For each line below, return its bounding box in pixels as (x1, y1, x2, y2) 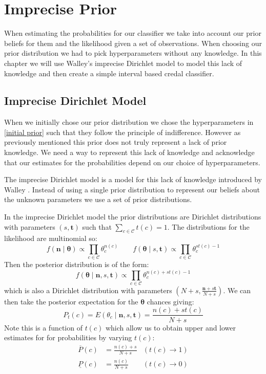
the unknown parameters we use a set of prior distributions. (4, 194, 192, 205)
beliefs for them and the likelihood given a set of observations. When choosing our (4, 37, 262, 48)
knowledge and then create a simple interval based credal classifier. (4, 68, 214, 78)
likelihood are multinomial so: (4, 233, 97, 244)
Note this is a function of (4, 322, 83, 333)
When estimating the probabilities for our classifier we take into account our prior (4, 28, 261, 38)
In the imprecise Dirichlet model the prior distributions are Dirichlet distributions (4, 211, 261, 222)
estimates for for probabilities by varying (4, 332, 132, 343)
